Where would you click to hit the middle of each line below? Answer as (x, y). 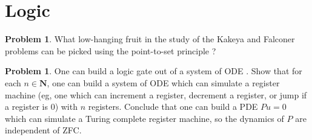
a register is (26, 107)
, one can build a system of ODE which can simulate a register (163, 82)
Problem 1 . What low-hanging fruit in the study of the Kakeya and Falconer (150, 39)
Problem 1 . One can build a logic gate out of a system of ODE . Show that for (154, 71)
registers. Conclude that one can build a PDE (173, 107)
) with (66, 107)
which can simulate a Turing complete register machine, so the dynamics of (144, 118)
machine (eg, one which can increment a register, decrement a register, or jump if (156, 94)
